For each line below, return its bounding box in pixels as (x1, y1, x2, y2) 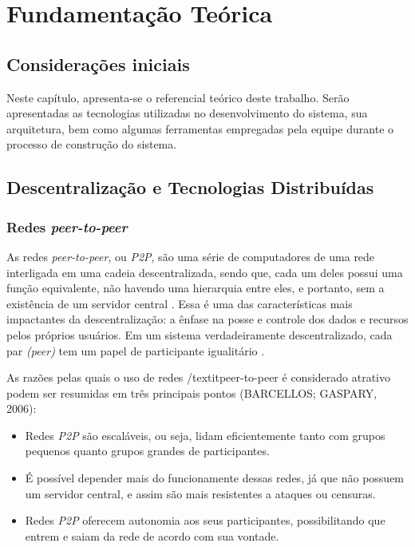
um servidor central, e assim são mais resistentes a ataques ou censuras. (25, 485, 376, 501)
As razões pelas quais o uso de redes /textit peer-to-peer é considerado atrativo (6, 369, 391, 386)
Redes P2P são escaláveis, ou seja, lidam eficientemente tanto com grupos (25, 426, 385, 443)
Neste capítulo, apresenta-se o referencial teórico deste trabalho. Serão (6, 89, 350, 105)
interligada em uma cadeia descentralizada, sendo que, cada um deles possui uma (6, 264, 403, 280)
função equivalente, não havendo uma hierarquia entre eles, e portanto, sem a (6, 279, 385, 296)
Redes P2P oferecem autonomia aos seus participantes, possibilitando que (25, 512, 385, 529)
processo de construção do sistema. (6, 136, 177, 153)
